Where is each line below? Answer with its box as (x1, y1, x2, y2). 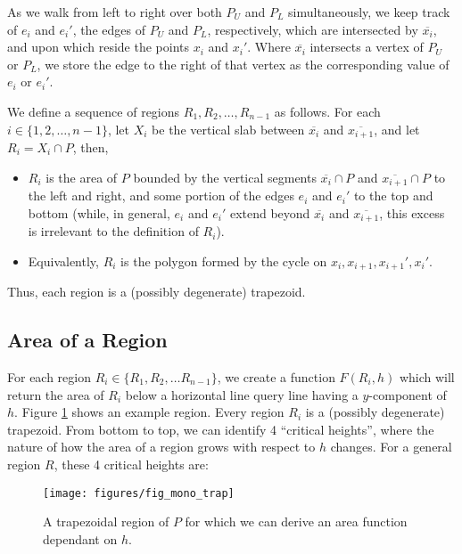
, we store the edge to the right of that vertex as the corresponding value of (37, 54, 450, 73)
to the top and (353, 186, 433, 205)
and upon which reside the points (7, 37, 189, 56)
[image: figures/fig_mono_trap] (43, 486, 235, 500)
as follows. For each (274, 102, 381, 120)
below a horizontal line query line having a (125, 385, 359, 403)
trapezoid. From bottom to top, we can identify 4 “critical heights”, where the (7, 420, 434, 438)
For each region (7, 367, 91, 386)
